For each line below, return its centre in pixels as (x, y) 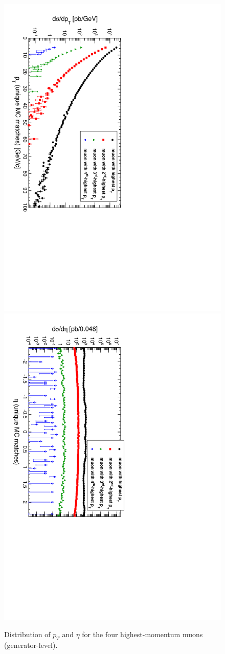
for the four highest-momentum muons (142, 634)
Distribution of (27, 634)
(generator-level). (31, 645)
